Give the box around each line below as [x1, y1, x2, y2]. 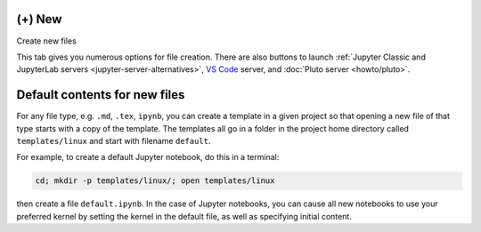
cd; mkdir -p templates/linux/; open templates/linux [35, 176, 275, 186]
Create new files [16, 36, 77, 46]
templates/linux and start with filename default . [16, 135, 211, 146]
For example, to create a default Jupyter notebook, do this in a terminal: [16, 152, 280, 163]
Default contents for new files [16, 87, 185, 102]
